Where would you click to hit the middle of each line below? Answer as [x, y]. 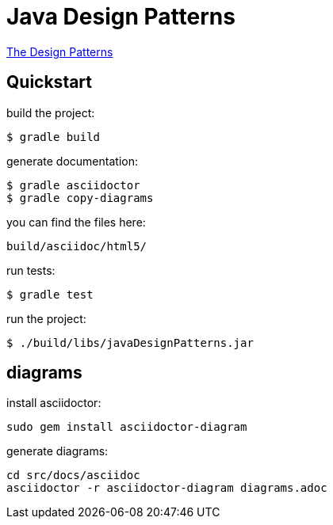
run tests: [31, 270]
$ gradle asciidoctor [73, 185]
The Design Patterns [60, 51]
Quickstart [50, 82]
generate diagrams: [57, 451]
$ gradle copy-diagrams [80, 198]
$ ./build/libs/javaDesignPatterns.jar [130, 342]
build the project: [51, 112]
